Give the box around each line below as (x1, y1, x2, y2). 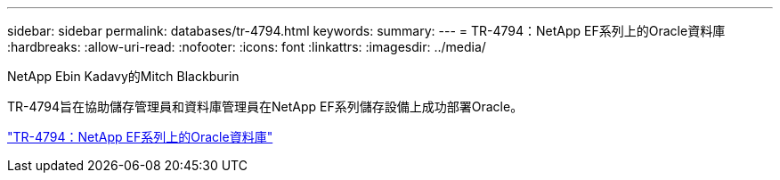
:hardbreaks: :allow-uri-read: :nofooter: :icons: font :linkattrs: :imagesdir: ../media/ (7, 39, 486, 54)
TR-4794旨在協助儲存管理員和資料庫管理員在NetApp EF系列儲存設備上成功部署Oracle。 (7, 99, 524, 114)
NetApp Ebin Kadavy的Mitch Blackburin (7, 69, 240, 84)
